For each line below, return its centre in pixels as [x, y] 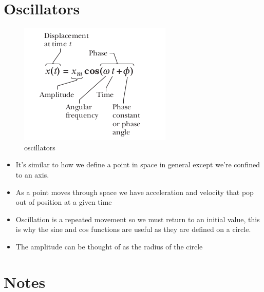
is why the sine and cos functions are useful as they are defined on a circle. [133, 229]
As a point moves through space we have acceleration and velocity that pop [135, 192]
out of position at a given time [64, 202]
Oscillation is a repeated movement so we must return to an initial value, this [138, 219]
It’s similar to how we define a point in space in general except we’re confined [138, 164]
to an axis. [32, 174]
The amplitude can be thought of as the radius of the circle [109, 246]
